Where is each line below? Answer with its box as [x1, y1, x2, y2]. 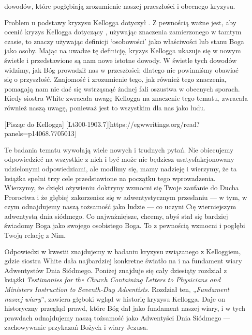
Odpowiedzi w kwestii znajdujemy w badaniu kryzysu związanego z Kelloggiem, [4, 246, 241, 256]
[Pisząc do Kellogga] [4, 119, 64, 129]
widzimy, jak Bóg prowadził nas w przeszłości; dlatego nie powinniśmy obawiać [4, 64, 239, 75]
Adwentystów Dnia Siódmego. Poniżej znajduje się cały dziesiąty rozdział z [4, 265, 227, 275]
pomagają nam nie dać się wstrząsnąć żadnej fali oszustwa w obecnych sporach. [4, 83, 240, 93]
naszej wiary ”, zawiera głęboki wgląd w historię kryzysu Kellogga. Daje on [4, 293, 225, 304]
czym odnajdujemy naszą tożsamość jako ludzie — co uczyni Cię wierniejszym [4, 201, 237, 212]
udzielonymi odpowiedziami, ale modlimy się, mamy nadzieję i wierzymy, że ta [4, 163, 237, 173]
